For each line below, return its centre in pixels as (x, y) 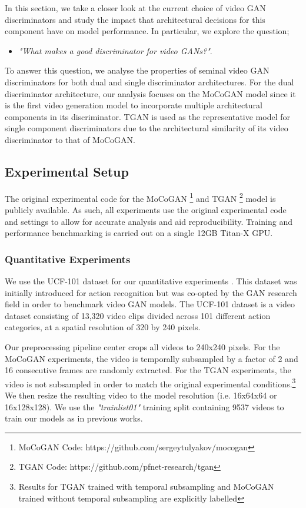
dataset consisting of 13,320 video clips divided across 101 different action (138, 315)
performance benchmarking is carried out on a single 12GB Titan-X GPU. (139, 233)
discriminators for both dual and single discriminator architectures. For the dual (149, 82)
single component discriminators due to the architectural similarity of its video (147, 128)
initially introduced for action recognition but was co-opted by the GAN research (151, 292)
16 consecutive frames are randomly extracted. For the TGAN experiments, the (148, 370)
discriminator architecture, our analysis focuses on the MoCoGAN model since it (150, 93)
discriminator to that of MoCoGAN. (70, 139)
